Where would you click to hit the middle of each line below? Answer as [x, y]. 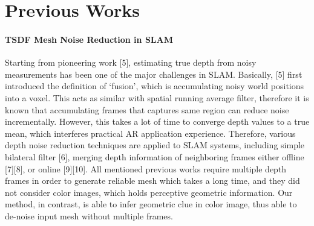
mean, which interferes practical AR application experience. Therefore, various [150, 133]
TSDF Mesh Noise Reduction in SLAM [89, 39]
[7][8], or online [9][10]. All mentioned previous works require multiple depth [146, 168]
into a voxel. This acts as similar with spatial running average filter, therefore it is [157, 97]
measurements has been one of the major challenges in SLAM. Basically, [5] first [154, 74]
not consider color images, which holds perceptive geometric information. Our [149, 192]
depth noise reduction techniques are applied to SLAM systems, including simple [155, 145]
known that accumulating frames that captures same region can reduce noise [147, 109]
